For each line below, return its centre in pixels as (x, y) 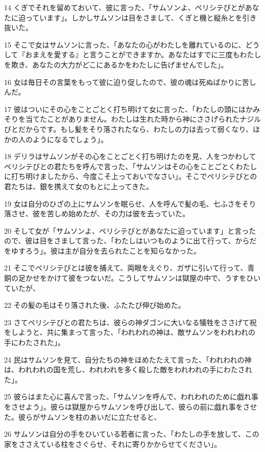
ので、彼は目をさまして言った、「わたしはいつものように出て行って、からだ (130, 241)
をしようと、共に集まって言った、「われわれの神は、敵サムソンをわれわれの (130, 332)
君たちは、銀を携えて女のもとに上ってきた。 (79, 186)
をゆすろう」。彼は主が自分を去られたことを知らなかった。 (102, 250)
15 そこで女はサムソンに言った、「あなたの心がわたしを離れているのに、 (125, 44)
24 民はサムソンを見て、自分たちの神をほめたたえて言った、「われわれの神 (128, 359)
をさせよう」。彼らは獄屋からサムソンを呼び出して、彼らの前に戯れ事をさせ (131, 406)
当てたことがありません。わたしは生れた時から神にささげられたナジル (143, 119)
